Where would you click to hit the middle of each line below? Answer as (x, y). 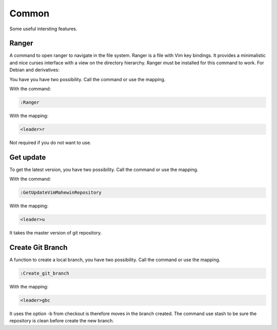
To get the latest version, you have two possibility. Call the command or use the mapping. (104, 169)
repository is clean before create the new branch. (62, 321)
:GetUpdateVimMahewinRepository (61, 193)
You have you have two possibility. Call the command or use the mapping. (87, 79)
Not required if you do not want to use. (51, 142)
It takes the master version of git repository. (56, 233)
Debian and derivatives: (35, 70)
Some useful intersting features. (43, 29)
